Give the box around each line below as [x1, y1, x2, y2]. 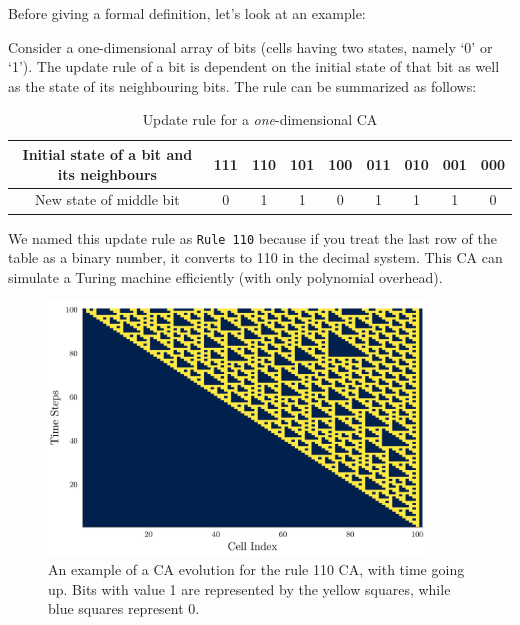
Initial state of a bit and [22, 143, 193, 164]
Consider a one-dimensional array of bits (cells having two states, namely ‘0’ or [8, 36, 493, 57]
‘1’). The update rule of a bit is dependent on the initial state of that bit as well [8, 56, 500, 77]
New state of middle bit [35, 189, 180, 210]
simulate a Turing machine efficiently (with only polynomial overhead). [8, 266, 443, 287]
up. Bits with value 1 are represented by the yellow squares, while [48, 578, 451, 599]
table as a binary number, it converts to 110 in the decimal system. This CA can [8, 247, 503, 268]
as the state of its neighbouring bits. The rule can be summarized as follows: [8, 75, 477, 96]
